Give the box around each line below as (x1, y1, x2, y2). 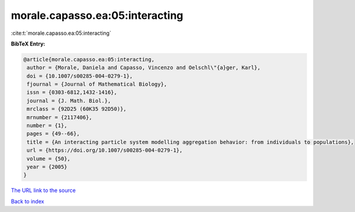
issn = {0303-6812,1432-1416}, (27, 89, 118, 96)
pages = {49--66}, (27, 131, 80, 137)
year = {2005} (27, 164, 67, 170)
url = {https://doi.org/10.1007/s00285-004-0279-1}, (27, 147, 183, 154)
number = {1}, (27, 122, 67, 129)
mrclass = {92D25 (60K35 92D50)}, (27, 106, 127, 112)
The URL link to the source (11, 187, 76, 194)
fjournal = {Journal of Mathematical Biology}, (27, 81, 167, 88)
